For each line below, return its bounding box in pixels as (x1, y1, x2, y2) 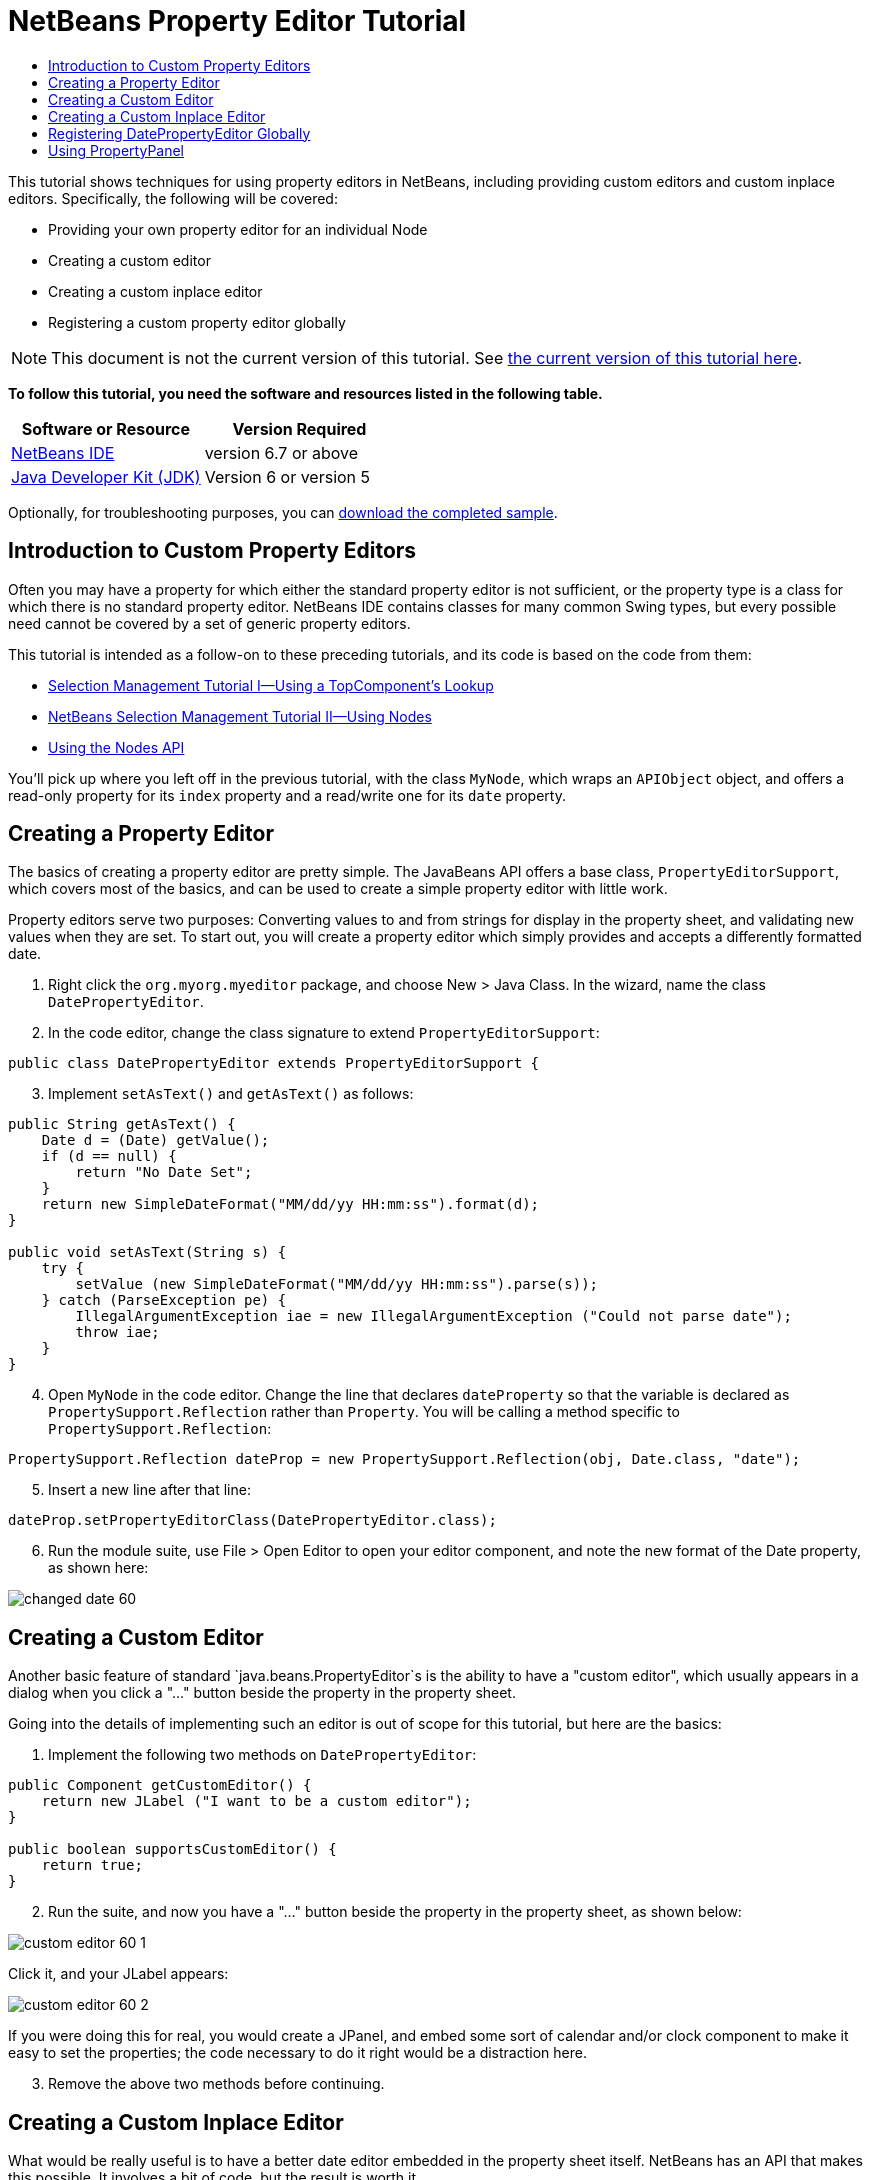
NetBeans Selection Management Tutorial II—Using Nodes (48, 707, 432, 725)
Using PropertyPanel (48, 141, 185, 159)
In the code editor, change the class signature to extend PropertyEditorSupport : (48, 1024, 600, 1042)
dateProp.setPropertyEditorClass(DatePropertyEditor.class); (8, 1512, 497, 1529)
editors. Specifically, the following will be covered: (8, 189, 338, 207)
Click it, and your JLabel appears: (8, 1965, 229, 1983)
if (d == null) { (41, 1148, 177, 1165)
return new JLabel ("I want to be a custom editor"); (41, 1793, 472, 1810)
